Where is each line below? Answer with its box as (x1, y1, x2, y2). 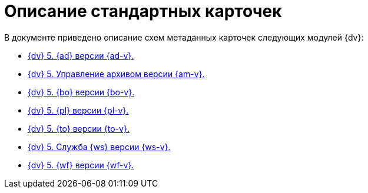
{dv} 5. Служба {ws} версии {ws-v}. (28, 141, 171, 152)
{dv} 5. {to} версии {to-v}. (28, 123, 130, 134)
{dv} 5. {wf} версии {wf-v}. (28, 159, 134, 170)
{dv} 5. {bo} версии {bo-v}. (28, 86, 135, 97)
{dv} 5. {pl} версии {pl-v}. (28, 105, 129, 115)
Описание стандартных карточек (4, 1, 282, 21)
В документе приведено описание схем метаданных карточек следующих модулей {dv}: (4, 32, 364, 42)
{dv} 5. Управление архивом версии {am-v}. (28, 68, 205, 79)
